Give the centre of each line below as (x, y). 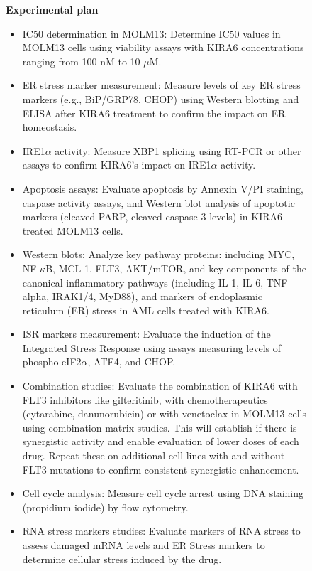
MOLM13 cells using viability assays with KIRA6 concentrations (163, 47)
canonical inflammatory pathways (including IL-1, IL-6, (143, 282)
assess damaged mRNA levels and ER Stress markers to (144, 545)
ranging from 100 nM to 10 (81, 61)
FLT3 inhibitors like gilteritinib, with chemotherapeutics (145, 399)
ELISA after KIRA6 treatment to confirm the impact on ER (154, 113)
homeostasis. (50, 127)
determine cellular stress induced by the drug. (122, 559)
